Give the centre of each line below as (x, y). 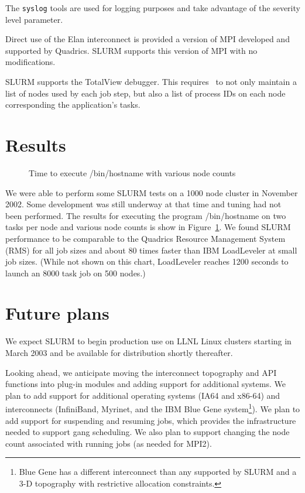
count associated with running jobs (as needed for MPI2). (109, 443)
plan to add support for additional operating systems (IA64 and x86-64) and (143, 395)
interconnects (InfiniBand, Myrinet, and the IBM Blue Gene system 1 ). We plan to (153, 408)
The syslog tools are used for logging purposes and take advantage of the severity (153, 8)
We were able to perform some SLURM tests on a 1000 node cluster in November (152, 192)
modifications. (30, 62)
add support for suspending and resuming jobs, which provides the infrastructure (151, 420)
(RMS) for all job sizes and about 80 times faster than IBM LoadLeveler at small (151, 250)
